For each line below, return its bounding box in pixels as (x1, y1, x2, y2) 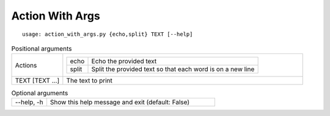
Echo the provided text (91, 57, 157, 66)
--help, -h (15, 98, 43, 106)
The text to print (66, 77, 112, 85)
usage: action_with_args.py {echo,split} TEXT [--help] (22, 30, 193, 38)
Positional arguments (11, 44, 72, 53)
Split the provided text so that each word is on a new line (91, 65, 255, 73)
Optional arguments (11, 89, 68, 97)
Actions (15, 61, 37, 69)
